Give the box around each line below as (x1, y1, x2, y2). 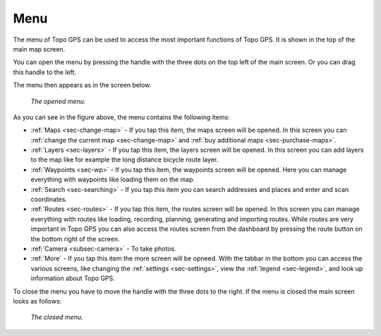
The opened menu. (30, 97, 86, 105)
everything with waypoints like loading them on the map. (30, 175, 195, 184)
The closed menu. (30, 313, 83, 321)
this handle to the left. (13, 68, 77, 76)
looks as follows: (13, 296, 62, 305)
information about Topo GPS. (30, 274, 116, 282)
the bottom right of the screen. (30, 234, 120, 243)
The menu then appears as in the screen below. (13, 81, 152, 90)
